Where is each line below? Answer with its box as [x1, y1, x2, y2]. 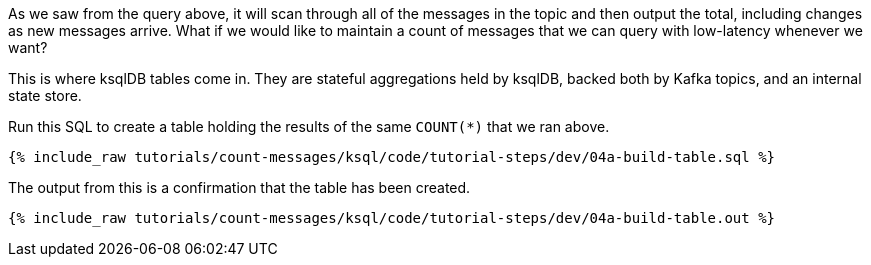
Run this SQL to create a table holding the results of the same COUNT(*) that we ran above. [8, 118, 610, 135]
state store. [8, 87, 82, 104]
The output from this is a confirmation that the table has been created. [8, 179, 471, 196]
